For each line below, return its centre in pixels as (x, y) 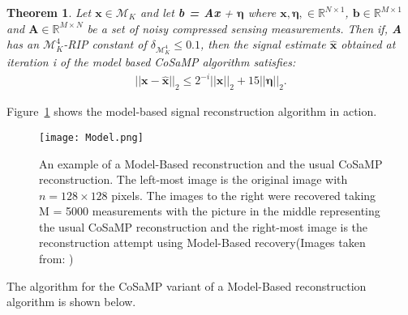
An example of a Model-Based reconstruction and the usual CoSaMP (211, 163)
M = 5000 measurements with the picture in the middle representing (210, 211)
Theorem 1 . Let (49, 12)
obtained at (368, 44)
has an (23, 44)
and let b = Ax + (187, 12)
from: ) (56, 259)
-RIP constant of (105, 44)
